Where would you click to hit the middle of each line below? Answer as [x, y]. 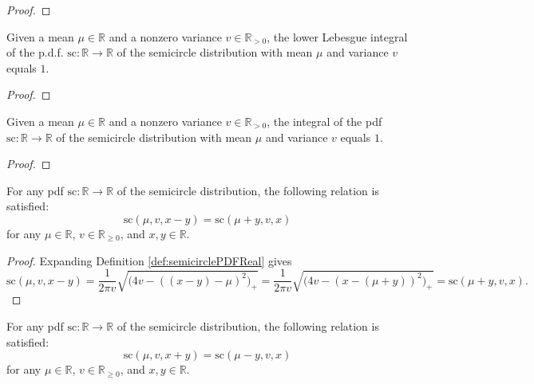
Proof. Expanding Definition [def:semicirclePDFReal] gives [149, 260]
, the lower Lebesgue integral [337, 36]
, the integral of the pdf [324, 121]
